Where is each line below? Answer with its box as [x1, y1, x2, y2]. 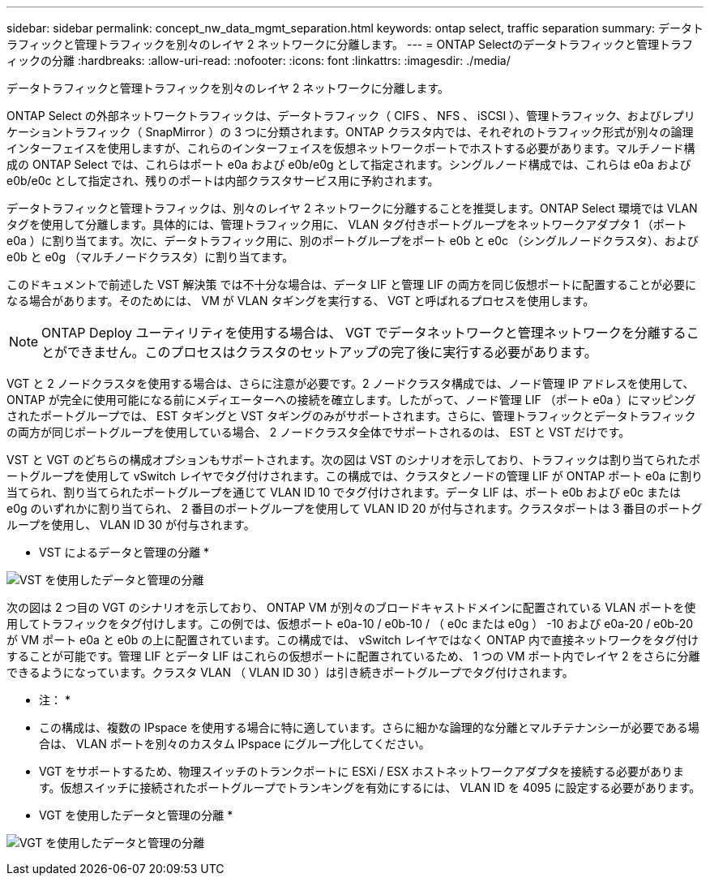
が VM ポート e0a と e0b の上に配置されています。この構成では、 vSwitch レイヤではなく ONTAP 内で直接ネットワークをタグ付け [6, 633, 699, 647]
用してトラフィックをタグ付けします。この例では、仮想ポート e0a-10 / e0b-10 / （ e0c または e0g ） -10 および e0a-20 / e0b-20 [6, 617, 694, 630]
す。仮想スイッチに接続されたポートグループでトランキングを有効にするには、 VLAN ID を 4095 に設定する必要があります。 [39, 781, 701, 794]
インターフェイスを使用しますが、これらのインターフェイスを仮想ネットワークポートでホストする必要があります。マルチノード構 [6, 141, 695, 155]
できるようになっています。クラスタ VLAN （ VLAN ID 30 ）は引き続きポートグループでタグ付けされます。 [6, 665, 574, 679]
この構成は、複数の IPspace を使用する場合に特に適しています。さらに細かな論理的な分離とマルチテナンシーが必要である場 [39, 721, 699, 734]
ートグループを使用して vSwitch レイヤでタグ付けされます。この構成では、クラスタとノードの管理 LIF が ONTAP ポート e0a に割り [6, 469, 704, 483]
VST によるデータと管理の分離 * [39, 545, 210, 559]
